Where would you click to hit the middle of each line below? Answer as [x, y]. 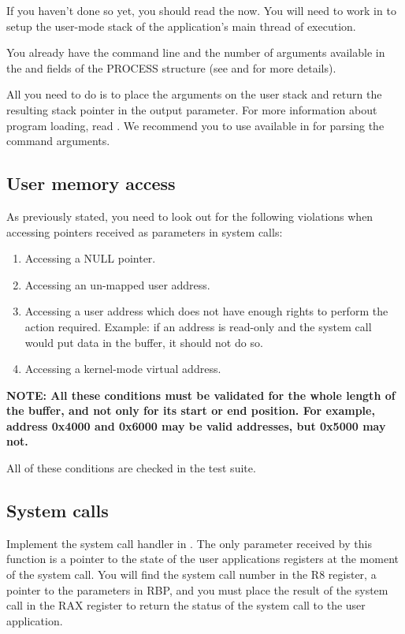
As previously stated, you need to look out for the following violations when [190, 216]
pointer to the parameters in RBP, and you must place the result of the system [197, 589]
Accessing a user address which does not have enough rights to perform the [206, 311]
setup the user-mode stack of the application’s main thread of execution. [181, 26]
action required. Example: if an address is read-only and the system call [198, 326]
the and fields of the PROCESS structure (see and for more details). [171, 67]
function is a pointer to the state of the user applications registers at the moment [202, 559]
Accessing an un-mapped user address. [117, 284]
